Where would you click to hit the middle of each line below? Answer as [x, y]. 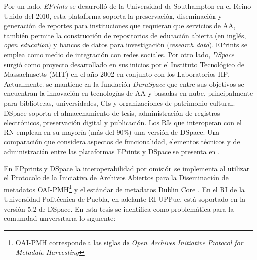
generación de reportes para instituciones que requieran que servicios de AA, [120, 25]
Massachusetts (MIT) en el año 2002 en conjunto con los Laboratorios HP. [117, 74]
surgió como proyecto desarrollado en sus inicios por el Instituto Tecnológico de [124, 64]
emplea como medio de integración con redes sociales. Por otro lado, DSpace [119, 54]
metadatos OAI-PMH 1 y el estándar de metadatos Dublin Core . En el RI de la [124, 188]
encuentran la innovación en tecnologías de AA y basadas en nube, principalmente [128, 93]
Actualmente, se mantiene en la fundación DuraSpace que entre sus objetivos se [124, 83]
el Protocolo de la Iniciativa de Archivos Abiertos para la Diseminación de [116, 178]
